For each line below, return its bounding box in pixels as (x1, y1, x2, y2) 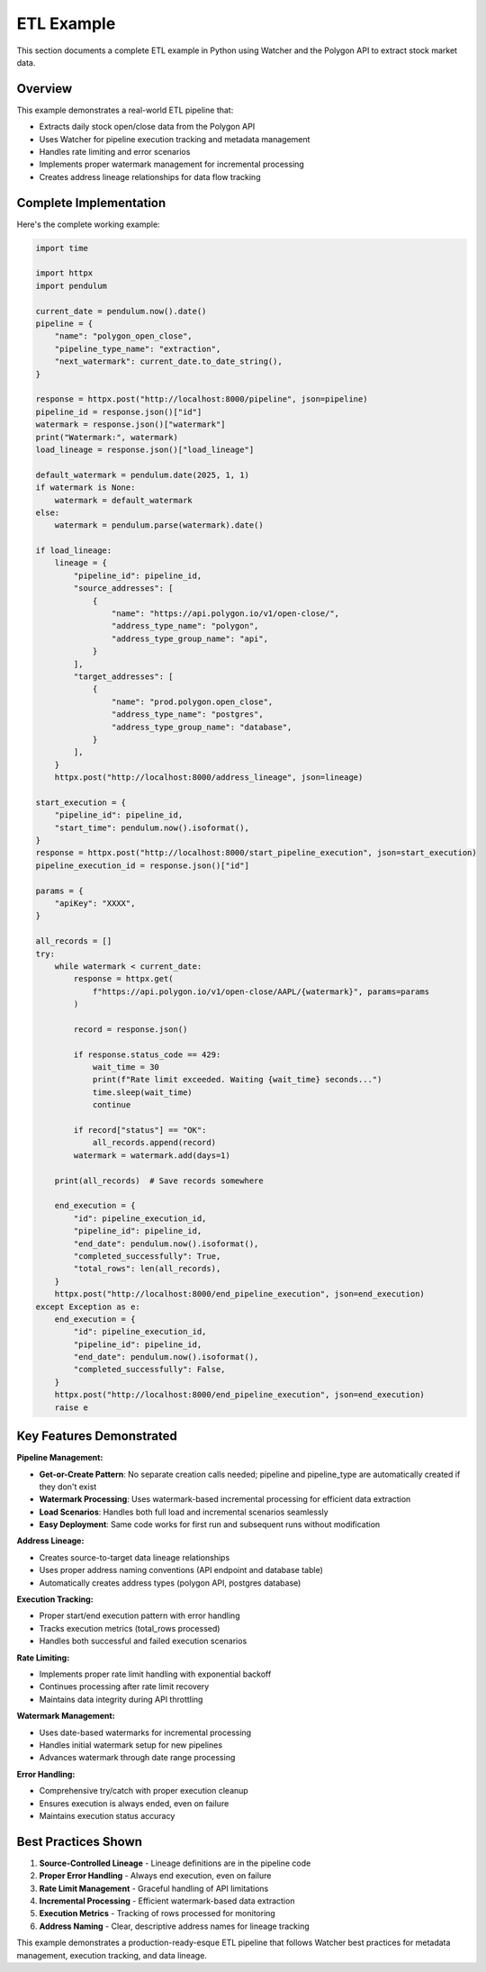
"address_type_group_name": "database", (111, 721, 292, 732)
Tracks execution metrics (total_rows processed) (39, 1623, 220, 1633)
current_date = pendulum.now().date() (35, 306, 207, 316)
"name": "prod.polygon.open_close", (111, 696, 274, 707)
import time (35, 243, 89, 253)
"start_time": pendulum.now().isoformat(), (54, 822, 249, 833)
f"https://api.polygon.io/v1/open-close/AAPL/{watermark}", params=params (92, 986, 430, 997)
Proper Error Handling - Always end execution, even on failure (39, 1870, 272, 1881)
